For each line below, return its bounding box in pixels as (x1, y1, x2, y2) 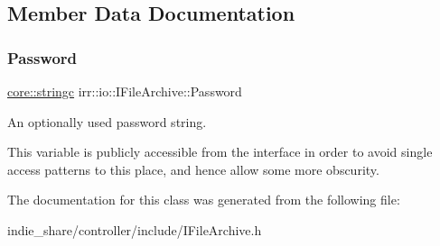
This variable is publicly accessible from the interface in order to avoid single (7, 142, 433, 161)
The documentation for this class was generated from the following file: (7, 190, 400, 209)
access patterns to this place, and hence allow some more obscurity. (7, 159, 379, 178)
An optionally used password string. (7, 112, 207, 131)
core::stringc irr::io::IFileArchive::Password (7, 82, 242, 100)
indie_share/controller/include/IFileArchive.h (7, 220, 262, 239)
